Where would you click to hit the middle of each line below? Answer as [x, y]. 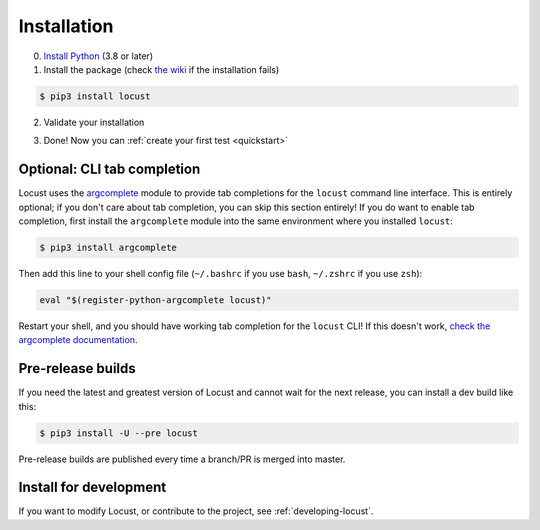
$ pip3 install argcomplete [108, 247]
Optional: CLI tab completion [109, 169]
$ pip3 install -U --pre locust [119, 433]
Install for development [92, 487]
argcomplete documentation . [78, 340]
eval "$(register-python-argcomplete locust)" [155, 299]
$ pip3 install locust [95, 96]
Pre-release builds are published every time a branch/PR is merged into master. [182, 459]
